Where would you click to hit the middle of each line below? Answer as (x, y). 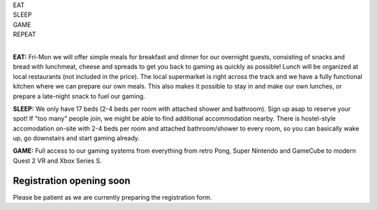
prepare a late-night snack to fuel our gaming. (79, 96)
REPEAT (24, 34)
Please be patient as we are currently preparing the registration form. (112, 197)
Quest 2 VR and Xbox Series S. (58, 160)
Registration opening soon (72, 180)
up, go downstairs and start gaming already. (76, 138)
